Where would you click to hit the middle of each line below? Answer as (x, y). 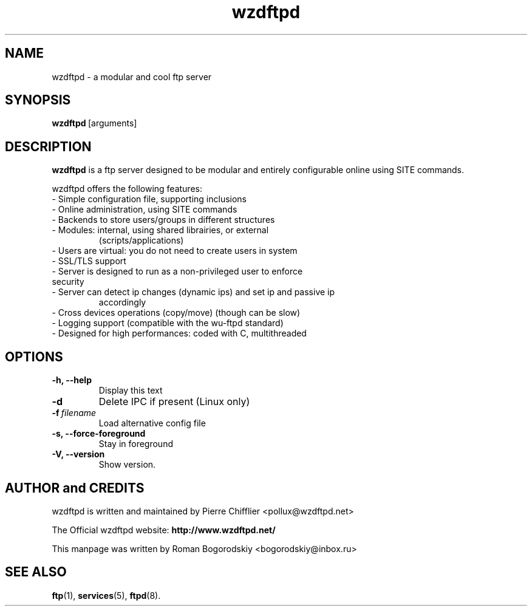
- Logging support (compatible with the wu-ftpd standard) (168, 323)
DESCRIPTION (48, 146)
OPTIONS (34, 357)
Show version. (127, 465)
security (68, 282)
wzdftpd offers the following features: (127, 189)
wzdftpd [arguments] (94, 123)
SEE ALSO (36, 572)
